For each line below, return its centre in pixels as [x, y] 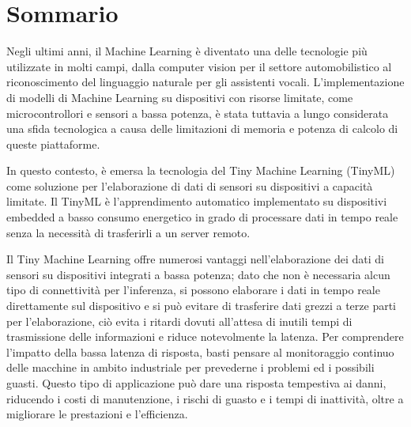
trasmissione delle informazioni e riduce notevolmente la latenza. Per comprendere [205, 336]
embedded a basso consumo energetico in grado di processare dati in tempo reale [202, 217]
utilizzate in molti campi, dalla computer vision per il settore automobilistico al [199, 66]
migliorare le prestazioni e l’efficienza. [97, 414]
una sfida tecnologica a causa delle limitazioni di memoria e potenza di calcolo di [202, 128]
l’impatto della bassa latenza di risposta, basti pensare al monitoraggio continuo [200, 351]
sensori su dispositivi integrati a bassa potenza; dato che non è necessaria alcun [198, 274]
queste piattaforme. [53, 144]
